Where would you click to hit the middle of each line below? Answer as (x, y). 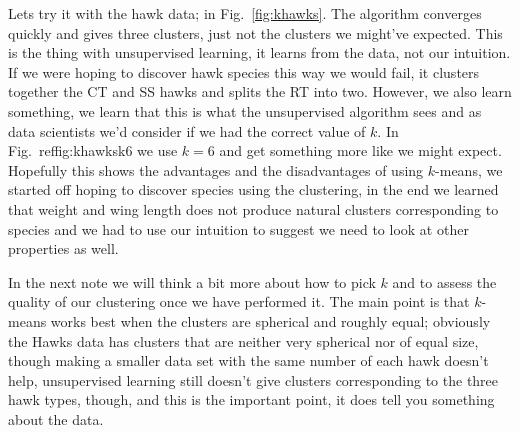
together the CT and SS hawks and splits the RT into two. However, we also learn (260, 91)
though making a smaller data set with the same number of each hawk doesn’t (248, 360)
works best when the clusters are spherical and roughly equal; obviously (270, 320)
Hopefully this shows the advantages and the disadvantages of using (216, 169)
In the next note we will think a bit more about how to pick (192, 281)
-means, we (469, 169)
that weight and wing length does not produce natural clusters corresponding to (253, 208)
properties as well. (63, 248)
